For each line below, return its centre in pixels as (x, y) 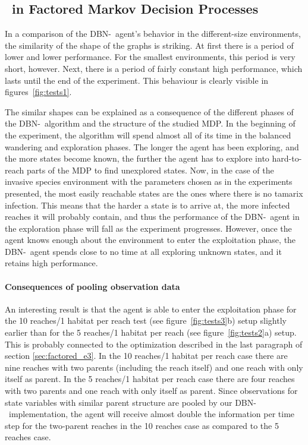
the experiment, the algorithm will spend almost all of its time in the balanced (148, 135)
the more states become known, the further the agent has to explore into (137, 158)
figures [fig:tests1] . (38, 92)
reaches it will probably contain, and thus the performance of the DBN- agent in (152, 217)
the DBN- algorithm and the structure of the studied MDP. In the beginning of (150, 123)
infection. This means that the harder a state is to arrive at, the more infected (147, 205)
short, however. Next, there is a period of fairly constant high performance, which (154, 68)
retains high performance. (51, 263)
